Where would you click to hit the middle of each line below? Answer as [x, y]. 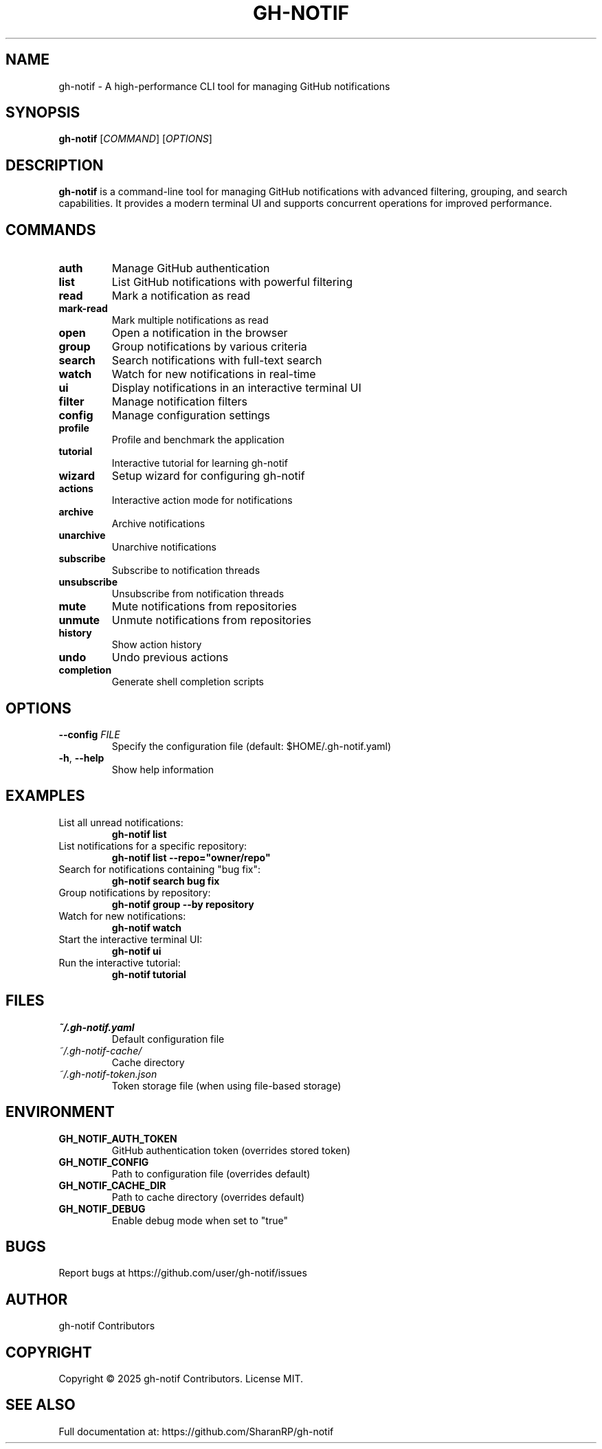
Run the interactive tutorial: [120, 962]
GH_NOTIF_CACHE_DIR [112, 1185]
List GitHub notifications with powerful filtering [232, 282]
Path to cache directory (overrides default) [208, 1197]
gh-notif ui [136, 951]
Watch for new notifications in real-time [214, 374]
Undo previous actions [170, 657]
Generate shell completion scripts [188, 682]
